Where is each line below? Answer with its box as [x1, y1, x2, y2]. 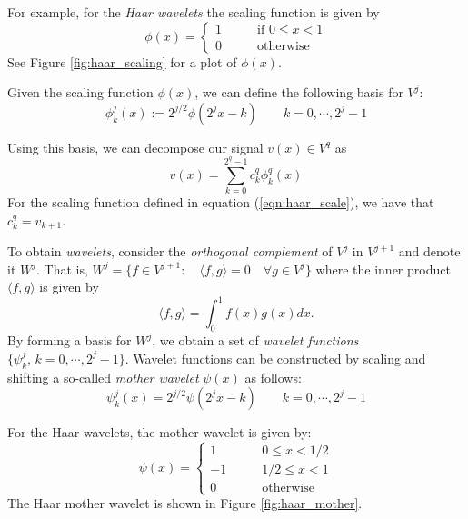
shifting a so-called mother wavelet [7, 367, 199, 386]
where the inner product [315, 259, 451, 278]
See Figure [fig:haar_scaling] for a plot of [7, 52, 237, 71]
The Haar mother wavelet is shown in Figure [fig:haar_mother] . [7, 494, 363, 513]
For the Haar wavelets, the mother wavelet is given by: [7, 423, 312, 442]
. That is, [36, 259, 88, 278]
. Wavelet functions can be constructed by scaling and [124, 348, 426, 367]
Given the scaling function [7, 83, 154, 102]
